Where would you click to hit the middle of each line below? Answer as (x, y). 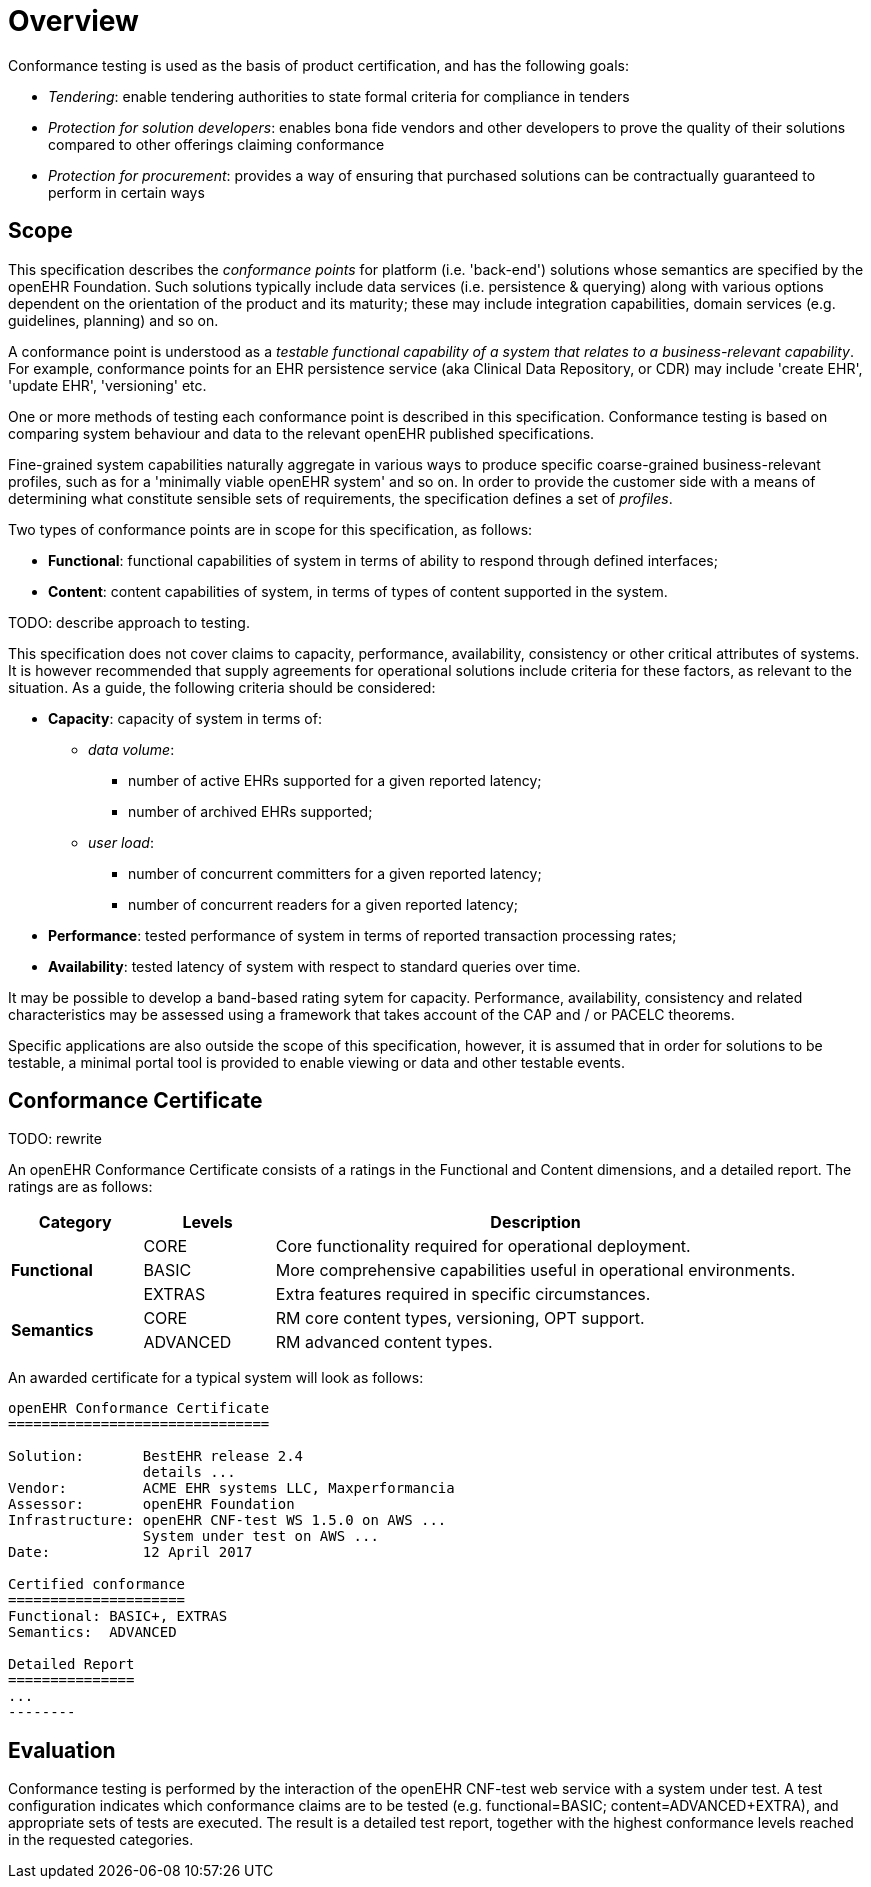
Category (75, 1222)
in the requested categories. (101, 1840)
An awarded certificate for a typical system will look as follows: (216, 1378)
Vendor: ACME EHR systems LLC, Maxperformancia (231, 1488)
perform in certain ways (126, 192)
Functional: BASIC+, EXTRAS (118, 1616)
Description (535, 1222)
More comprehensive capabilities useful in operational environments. (535, 1270)
